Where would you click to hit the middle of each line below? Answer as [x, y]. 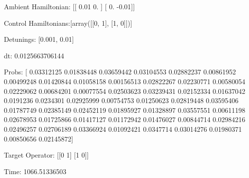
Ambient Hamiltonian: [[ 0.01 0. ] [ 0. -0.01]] [70, 6]
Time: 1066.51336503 [35, 171]
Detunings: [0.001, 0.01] [39, 39]
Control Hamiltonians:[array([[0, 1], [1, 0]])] [68, 23]
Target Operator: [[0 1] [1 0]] [46, 155]
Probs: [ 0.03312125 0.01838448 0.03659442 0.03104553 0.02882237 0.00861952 [120, 72]
